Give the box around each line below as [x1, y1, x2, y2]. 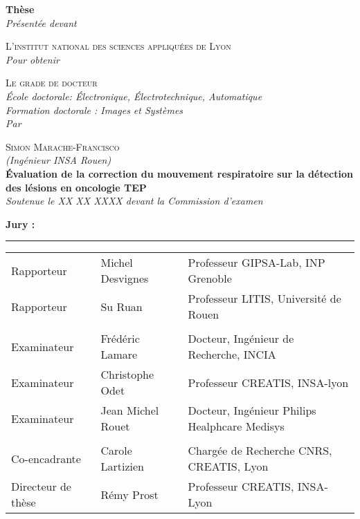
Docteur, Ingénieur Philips [188, 402, 316, 419]
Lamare [100, 346, 138, 363]
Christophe [100, 366, 154, 383]
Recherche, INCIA [188, 346, 276, 363]
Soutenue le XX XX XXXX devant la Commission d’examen [6, 194, 263, 208]
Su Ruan [100, 298, 143, 314]
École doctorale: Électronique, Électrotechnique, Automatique [6, 88, 262, 103]
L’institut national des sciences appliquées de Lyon [6, 39, 231, 53]
